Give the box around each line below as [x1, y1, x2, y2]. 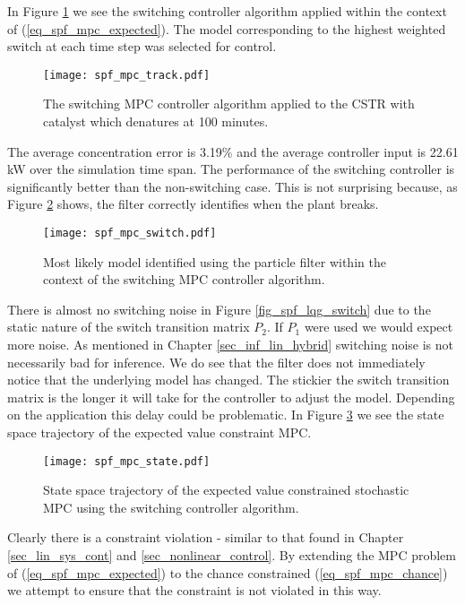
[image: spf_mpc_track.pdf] [43, 68, 211, 82]
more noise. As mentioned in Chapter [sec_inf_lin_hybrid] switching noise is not [7, 335, 454, 354]
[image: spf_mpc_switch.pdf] [43, 227, 217, 239]
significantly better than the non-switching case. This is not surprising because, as [7, 177, 458, 195]
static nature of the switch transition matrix [7, 317, 250, 336]
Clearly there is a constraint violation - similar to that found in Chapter [7, 528, 404, 547]
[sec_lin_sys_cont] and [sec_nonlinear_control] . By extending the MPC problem [7, 546, 456, 565]
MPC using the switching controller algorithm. [43, 497, 299, 516]
